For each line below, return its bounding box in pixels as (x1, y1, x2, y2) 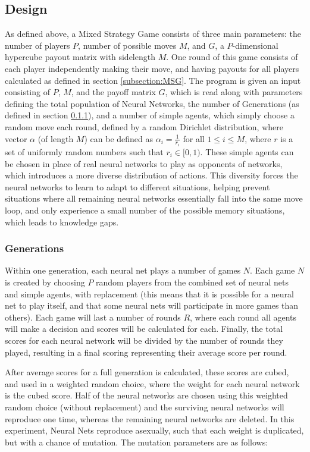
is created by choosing (5, 275, 85, 288)
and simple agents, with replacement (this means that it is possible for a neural (5, 287, 294, 300)
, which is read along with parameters (165, 86, 303, 98)
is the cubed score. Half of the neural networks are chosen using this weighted (5, 389, 288, 401)
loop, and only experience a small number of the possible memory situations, (5, 203, 285, 216)
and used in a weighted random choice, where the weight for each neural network (5, 377, 300, 390)
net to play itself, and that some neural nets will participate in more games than (5, 299, 299, 312)
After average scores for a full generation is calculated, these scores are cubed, (5, 366, 289, 378)
